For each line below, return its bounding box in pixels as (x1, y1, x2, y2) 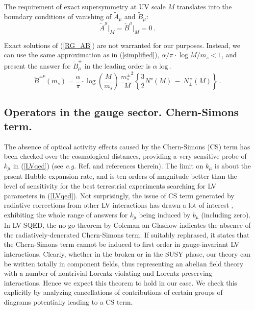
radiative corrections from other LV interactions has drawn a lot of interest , (4, 200, 233, 210)
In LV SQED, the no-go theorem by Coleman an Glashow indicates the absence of (4, 220, 251, 230)
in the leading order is (84, 60, 151, 71)
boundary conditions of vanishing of (4, 11, 112, 21)
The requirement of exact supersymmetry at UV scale (4, 1, 166, 11)
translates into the (177, 1, 232, 11)
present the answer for (4, 60, 71, 71)
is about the (214, 160, 251, 170)
